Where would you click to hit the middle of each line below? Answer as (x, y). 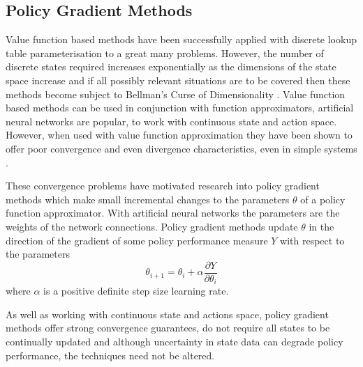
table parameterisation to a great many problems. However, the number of (165, 53)
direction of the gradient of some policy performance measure (137, 240)
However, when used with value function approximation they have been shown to (179, 135)
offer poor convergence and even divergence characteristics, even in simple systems (181, 148)
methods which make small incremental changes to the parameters (148, 199)
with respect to (312, 240)
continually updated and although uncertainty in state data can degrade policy (175, 341)
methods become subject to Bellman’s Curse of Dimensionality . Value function (176, 94)
